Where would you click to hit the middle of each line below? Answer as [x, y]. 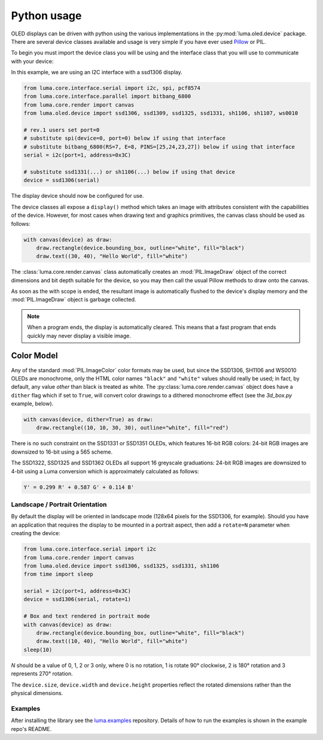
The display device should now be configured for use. [77, 196]
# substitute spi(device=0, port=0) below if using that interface [125, 138]
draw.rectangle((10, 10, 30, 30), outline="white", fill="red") [132, 428]
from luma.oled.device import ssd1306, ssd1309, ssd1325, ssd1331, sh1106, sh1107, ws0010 [161, 113]
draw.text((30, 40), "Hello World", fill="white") [112, 256]
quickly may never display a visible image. [79, 336]
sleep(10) [38, 650]
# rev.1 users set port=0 [62, 130]
